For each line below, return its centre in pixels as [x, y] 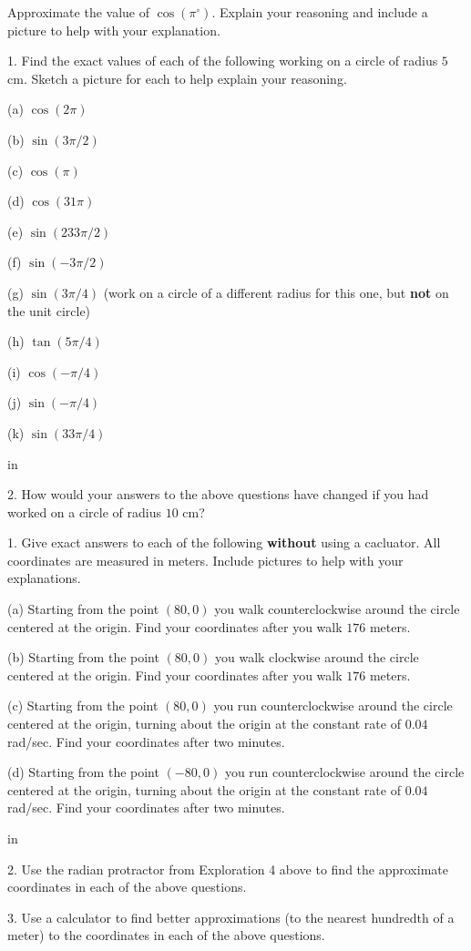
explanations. [44, 578]
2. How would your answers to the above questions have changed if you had [218, 494]
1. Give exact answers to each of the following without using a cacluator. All [224, 542]
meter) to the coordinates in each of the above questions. [166, 935]
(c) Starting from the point [83, 706]
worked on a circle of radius [84, 511]
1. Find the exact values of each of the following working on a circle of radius [223, 61]
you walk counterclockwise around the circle [337, 609]
